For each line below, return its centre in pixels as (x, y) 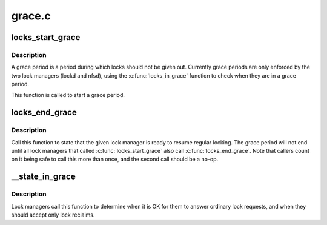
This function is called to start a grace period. (68, 95)
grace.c (31, 16)
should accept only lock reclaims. (53, 215)
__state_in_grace (43, 177)
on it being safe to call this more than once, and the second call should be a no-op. (114, 159)
